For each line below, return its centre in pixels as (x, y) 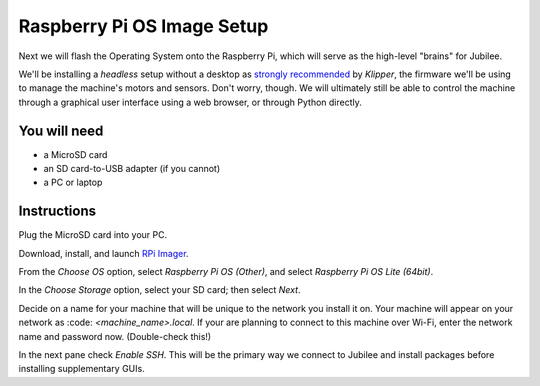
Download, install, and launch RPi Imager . (103, 253)
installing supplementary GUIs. (81, 369)
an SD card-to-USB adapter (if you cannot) (132, 169)
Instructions (57, 211)
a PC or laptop (73, 182)
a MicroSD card (75, 154)
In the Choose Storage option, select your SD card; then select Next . (159, 290)
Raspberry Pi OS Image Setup (143, 26)
